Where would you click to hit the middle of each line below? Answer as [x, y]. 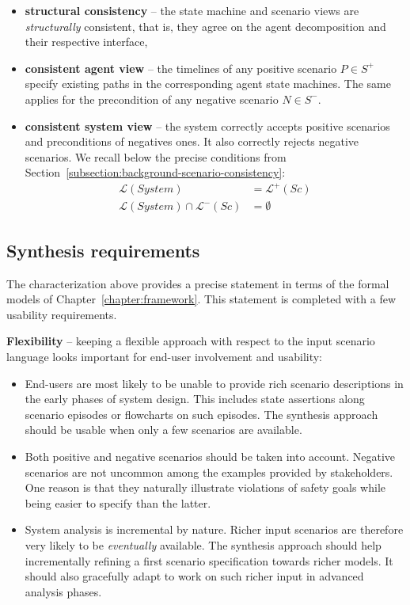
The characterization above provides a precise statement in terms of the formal [198, 283]
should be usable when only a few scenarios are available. [163, 430]
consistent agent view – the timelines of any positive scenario [181, 68]
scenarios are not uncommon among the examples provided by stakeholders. [209, 472]
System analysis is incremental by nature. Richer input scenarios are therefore [214, 529]
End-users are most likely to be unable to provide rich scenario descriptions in [214, 383]
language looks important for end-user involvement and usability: [164, 357]
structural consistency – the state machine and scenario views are [192, 10]
